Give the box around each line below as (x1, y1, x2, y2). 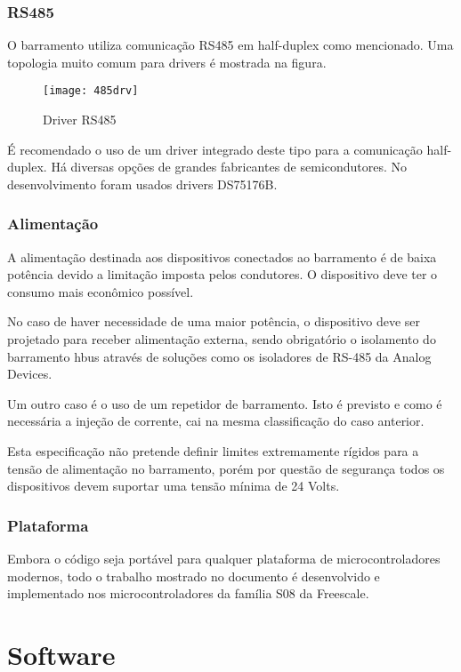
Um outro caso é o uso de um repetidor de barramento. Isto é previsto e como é (7, 394, 442, 412)
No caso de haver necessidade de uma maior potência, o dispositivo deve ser (7, 312, 421, 331)
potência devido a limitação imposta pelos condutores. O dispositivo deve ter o (7, 265, 438, 284)
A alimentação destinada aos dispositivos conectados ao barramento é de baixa (7, 247, 437, 266)
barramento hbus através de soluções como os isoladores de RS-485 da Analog (7, 347, 432, 365)
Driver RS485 (43, 110, 117, 129)
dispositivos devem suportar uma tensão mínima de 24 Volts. (7, 476, 340, 495)
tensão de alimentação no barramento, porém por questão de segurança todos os (7, 459, 445, 477)
